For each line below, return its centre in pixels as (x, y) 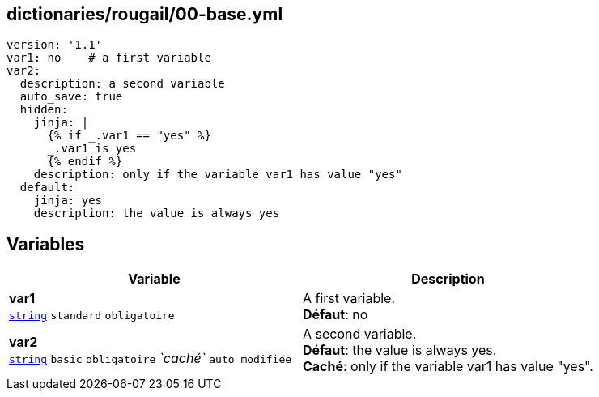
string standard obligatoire (92, 316)
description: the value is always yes (157, 213)
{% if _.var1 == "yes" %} (129, 136)
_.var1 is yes (92, 149)
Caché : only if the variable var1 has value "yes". (448, 367)
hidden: (44, 110)
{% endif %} (85, 162)
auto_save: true (71, 97)
